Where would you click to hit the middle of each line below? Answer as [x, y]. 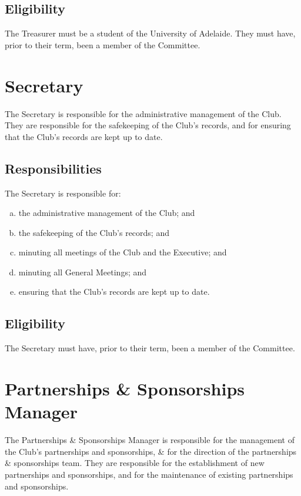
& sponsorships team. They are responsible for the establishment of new [135, 463]
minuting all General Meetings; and [83, 272]
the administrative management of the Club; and [107, 213]
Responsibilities [53, 168]
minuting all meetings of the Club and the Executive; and [123, 252]
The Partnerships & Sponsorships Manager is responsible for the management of [150, 440]
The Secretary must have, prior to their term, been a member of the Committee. [150, 348]
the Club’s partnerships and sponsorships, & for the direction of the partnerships [151, 451]
